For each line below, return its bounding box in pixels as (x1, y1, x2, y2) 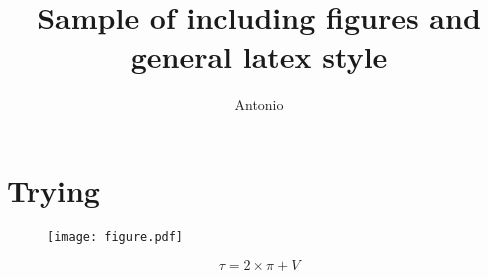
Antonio (234, 94, 284, 115)
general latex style (130, 36, 388, 77)
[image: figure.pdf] (47, 229, 184, 244)
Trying (7, 169, 100, 210)
